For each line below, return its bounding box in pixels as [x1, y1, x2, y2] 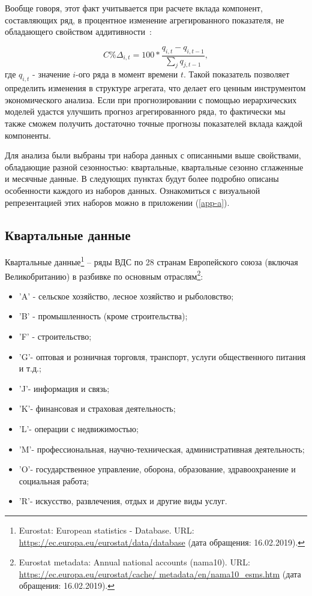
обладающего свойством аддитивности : [5, 25, 152, 38]
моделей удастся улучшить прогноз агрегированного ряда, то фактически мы [5, 105, 286, 118]
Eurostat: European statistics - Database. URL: [19, 523, 194, 536]
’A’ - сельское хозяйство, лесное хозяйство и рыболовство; [19, 289, 234, 302]
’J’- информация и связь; [19, 382, 110, 394]
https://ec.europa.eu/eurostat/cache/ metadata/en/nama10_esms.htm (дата [19, 567, 301, 580]
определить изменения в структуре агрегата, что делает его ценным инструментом [5, 82, 306, 94]
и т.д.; [19, 362, 41, 375]
